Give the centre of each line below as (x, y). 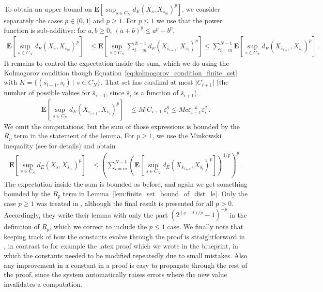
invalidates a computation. (43, 284)
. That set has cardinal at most (147, 82)
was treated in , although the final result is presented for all (125, 203)
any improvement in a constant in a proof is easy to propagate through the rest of (126, 265)
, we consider (201, 9)
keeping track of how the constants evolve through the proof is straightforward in (124, 236)
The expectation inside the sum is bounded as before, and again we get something (126, 184)
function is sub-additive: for (45, 30)
